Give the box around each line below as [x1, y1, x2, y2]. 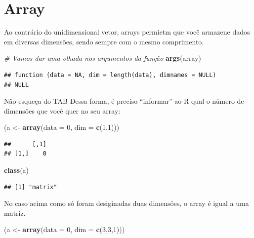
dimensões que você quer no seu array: [4, 105, 121, 116]
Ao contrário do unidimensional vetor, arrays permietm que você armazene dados [4, 27, 250, 37]
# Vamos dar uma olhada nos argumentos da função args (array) [4, 53, 201, 63]
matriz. [4, 207, 26, 218]
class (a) [4, 165, 29, 175]
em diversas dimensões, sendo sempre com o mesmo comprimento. [4, 36, 204, 46]
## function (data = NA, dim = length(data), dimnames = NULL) [4, 71, 216, 79]
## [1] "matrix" [4, 183, 57, 191]
